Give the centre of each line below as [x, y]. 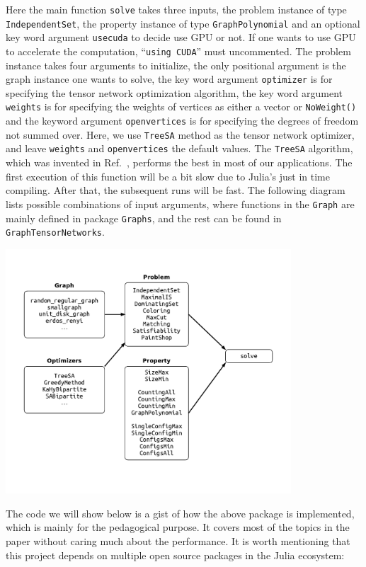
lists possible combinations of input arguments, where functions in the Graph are [180, 204]
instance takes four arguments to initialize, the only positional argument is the [176, 65]
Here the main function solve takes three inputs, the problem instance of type [176, 9]
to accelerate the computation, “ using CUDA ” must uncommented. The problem [178, 51]
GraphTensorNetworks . [55, 232]
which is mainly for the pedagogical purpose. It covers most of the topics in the [178, 527]
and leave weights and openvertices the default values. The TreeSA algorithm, [179, 148]
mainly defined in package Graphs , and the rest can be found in [144, 218]
